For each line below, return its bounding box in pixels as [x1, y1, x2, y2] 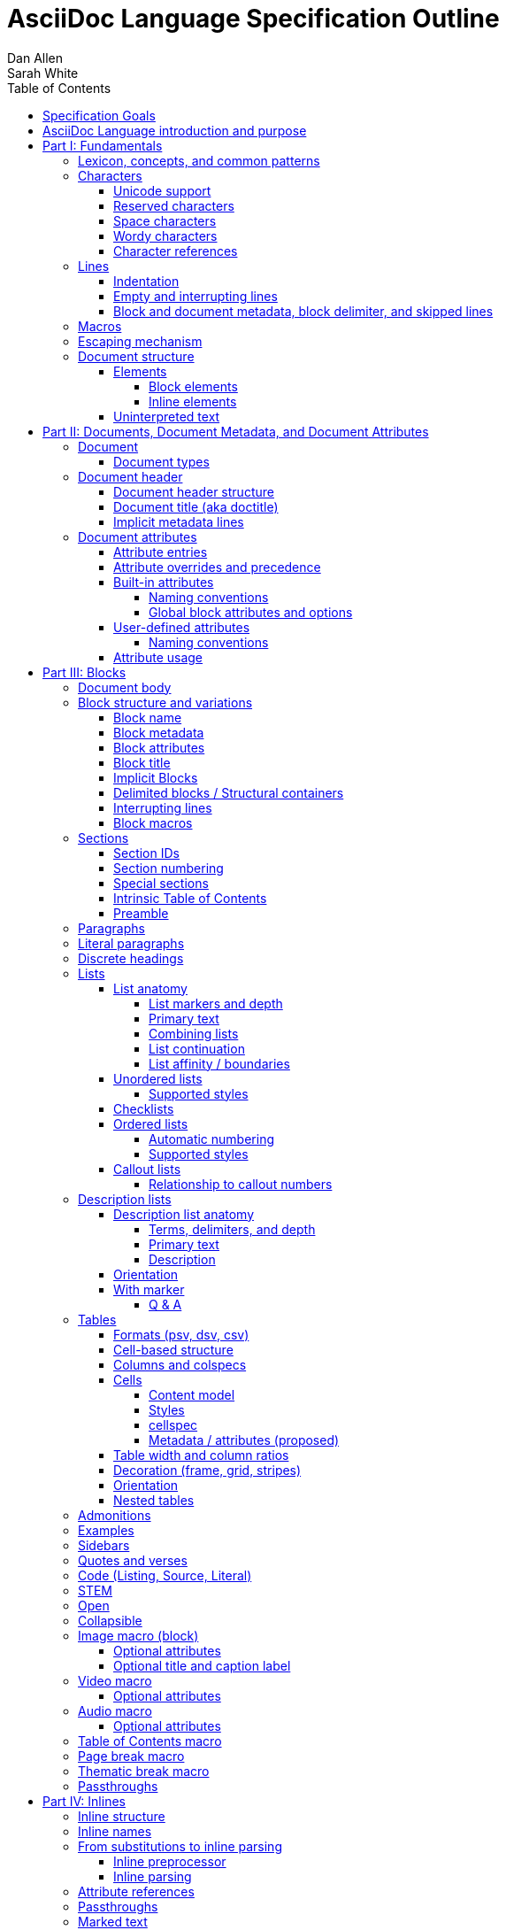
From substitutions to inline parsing [78, 1838, 282, 1854]
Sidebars [78, 1537, 130, 1553]
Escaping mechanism [78, 333, 203, 349]
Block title [113, 754, 171, 770]
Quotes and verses [78, 1552, 188, 1568]
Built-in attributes [113, 574, 214, 590]
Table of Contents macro [78, 1733, 222, 1749]
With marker [113, 1281, 185, 1297]
